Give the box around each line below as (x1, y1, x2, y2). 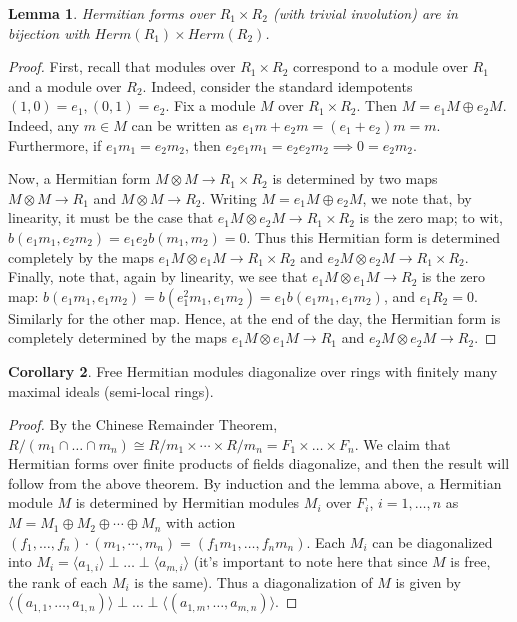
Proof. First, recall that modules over (8, 56, 236, 77)
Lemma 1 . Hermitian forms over (8, 3, 215, 23)
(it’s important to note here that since (193, 551, 428, 572)
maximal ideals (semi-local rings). (8, 380, 214, 401)
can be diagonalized (372, 531, 493, 552)
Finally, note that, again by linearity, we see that (8, 266, 308, 287)
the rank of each (8, 571, 108, 592)
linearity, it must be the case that (8, 207, 214, 228)
